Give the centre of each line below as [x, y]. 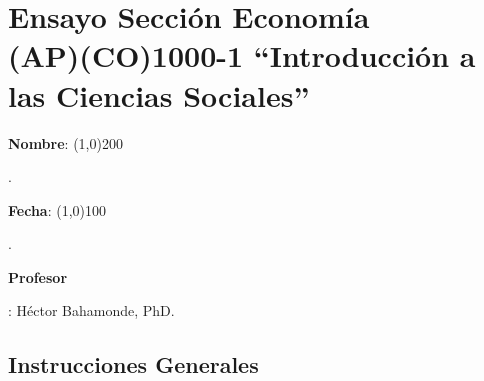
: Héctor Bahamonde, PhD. [91, 310]
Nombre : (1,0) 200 [65, 142]
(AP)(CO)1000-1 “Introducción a [242, 55]
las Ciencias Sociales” [159, 94]
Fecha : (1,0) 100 [57, 209]
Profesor [38, 276]
